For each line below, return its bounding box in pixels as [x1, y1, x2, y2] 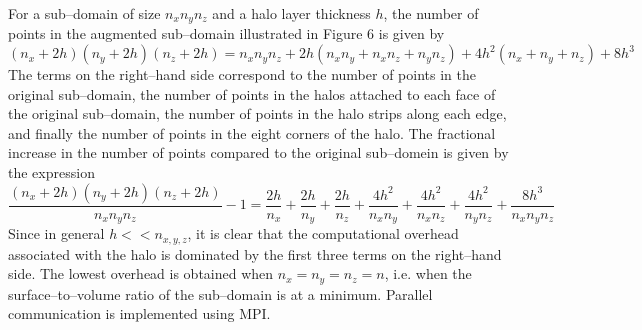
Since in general [8, 223, 105, 244]
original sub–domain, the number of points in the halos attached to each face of [8, 83, 496, 104]
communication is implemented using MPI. [8, 303, 271, 324]
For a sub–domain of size [8, 3, 161, 23]
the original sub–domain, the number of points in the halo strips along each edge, [8, 103, 507, 124]
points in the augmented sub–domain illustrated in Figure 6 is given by [8, 23, 445, 44]
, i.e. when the [384, 263, 472, 284]
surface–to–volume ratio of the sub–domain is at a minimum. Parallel [8, 283, 433, 304]
